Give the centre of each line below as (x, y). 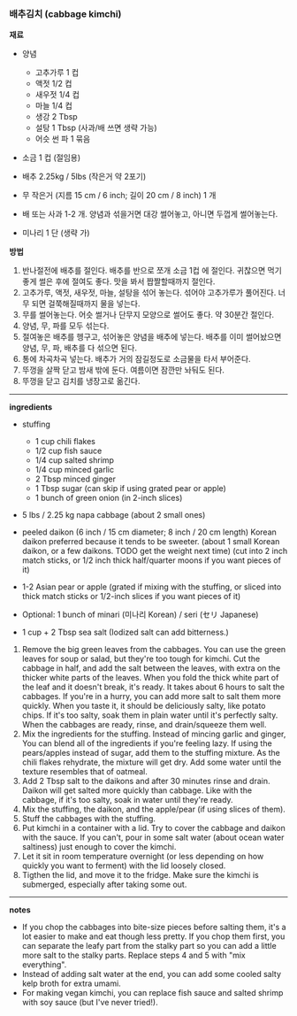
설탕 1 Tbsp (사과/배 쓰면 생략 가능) (96, 128)
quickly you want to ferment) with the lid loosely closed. (124, 866)
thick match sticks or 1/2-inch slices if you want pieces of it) (131, 597)
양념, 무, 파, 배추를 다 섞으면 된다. (79, 348)
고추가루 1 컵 (57, 73)
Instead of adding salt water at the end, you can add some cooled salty (151, 974)
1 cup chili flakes (65, 442)
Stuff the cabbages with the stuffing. (89, 819)
